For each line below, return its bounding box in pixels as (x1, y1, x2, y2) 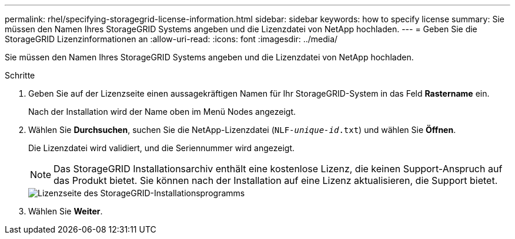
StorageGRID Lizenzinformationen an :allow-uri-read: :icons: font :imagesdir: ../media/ (5, 34, 338, 44)
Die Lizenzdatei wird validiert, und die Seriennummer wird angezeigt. (28, 143, 295, 153)
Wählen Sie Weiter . (28, 206, 103, 216)
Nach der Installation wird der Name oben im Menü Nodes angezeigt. (28, 107, 296, 117)
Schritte (5, 70, 35, 80)
